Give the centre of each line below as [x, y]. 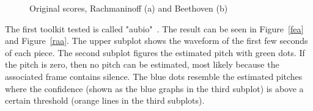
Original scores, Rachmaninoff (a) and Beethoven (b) [129, 8]
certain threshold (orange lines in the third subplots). [105, 100]
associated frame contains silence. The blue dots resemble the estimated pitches [154, 76]
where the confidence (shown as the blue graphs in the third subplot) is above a [154, 88]
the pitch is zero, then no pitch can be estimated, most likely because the [142, 64]
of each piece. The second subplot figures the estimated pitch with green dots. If [155, 52]
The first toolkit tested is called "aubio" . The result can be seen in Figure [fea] [154, 28]
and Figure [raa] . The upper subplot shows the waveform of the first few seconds [156, 41]
